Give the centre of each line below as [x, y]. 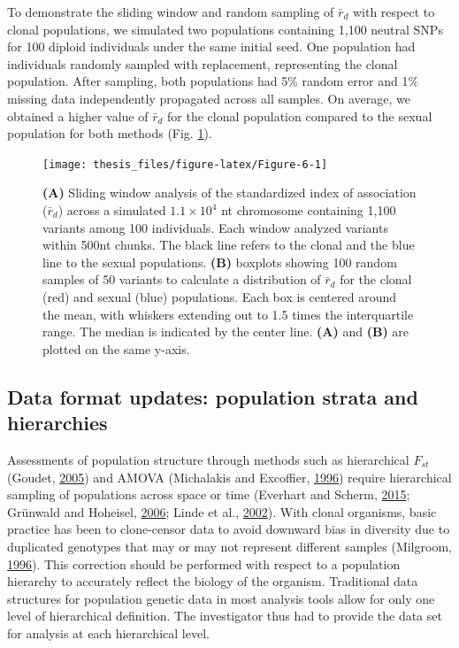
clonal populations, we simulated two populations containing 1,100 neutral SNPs [225, 29]
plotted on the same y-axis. [116, 348]
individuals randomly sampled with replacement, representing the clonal [203, 63]
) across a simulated [112, 210]
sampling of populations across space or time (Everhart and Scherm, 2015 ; [209, 494]
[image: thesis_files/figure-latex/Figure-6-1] [185, 164]
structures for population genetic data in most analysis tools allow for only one [221, 598]
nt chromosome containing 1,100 [309, 210]
